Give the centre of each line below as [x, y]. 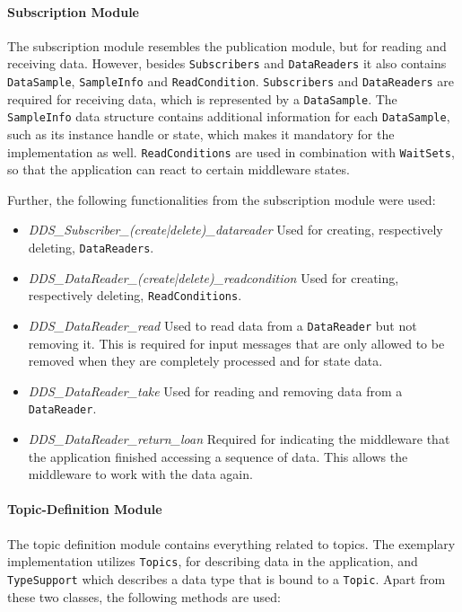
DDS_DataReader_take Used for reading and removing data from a [215, 390]
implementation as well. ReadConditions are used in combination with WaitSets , [231, 151]
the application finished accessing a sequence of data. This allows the [218, 456]
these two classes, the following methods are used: [144, 596]
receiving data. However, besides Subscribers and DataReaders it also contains [227, 63]
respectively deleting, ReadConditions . [135, 295]
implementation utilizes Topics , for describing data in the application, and [213, 561]
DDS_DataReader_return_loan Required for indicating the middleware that [239, 439]
